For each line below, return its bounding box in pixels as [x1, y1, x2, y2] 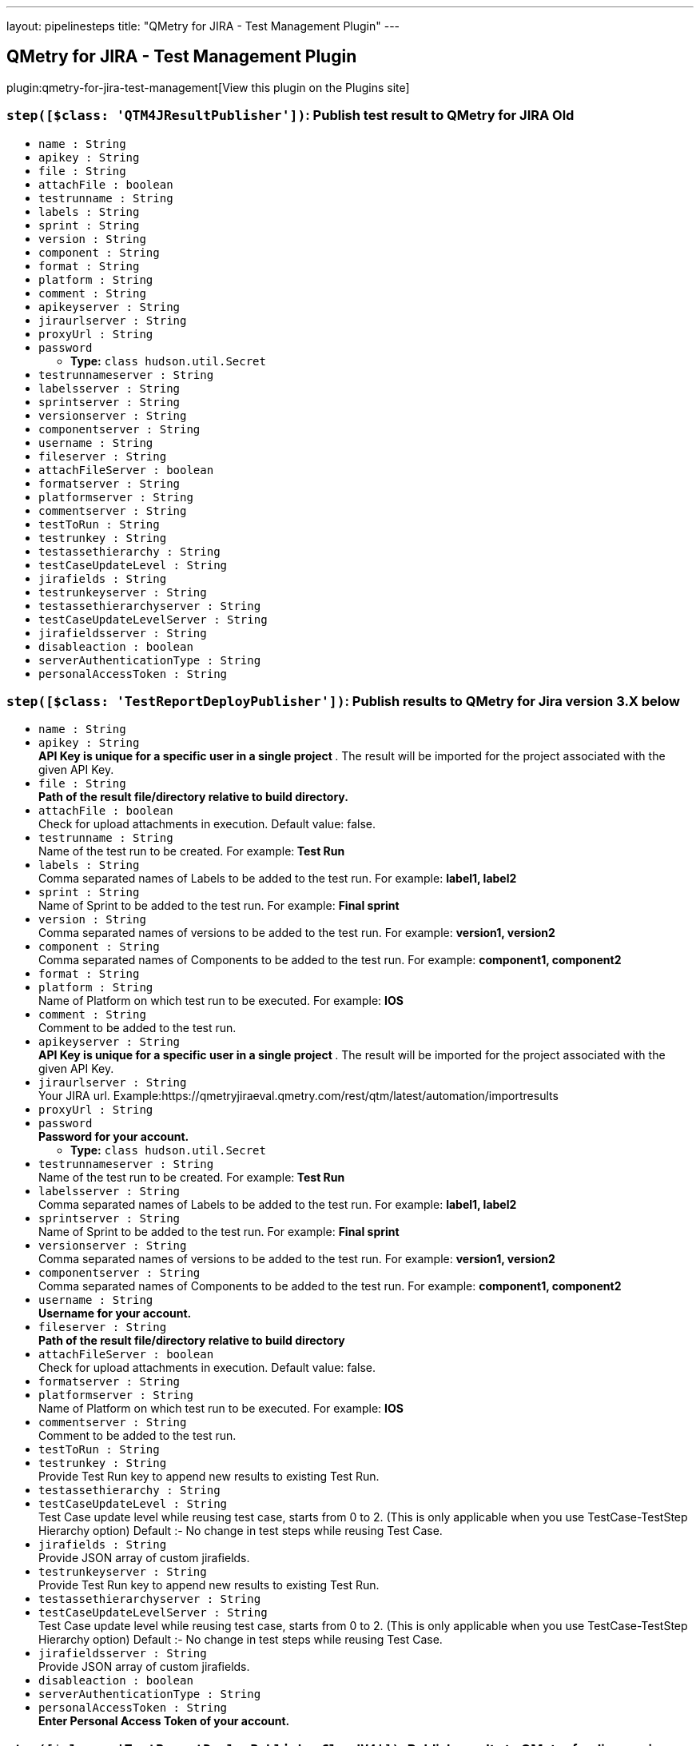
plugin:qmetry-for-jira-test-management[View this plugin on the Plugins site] [6, 80, 410, 94]
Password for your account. [38, 1130, 189, 1144]
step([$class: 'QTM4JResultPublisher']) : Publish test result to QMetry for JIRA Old [6, 107, 575, 124]
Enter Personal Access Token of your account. [38, 1714, 290, 1728]
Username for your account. [38, 1306, 192, 1321]
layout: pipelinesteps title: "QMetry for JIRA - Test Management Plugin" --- [6, 19, 400, 33]
